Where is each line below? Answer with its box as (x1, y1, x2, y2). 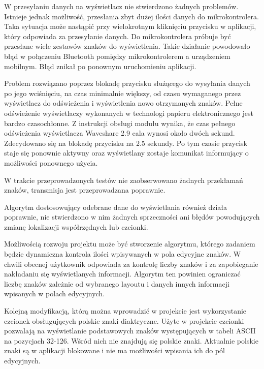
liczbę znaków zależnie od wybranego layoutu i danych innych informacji (4, 278, 229, 289)
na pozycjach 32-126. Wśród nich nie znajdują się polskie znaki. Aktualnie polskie (4, 335, 258, 346)
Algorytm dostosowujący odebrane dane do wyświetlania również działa (4, 201, 227, 212)
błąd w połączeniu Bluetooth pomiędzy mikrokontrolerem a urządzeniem (4, 50, 230, 61)
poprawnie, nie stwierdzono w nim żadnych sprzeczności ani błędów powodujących (4, 211, 260, 222)
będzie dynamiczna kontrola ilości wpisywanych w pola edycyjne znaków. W (4, 249, 241, 259)
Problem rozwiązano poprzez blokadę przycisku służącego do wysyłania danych (4, 78, 250, 88)
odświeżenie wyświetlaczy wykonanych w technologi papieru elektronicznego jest (4, 107, 254, 118)
